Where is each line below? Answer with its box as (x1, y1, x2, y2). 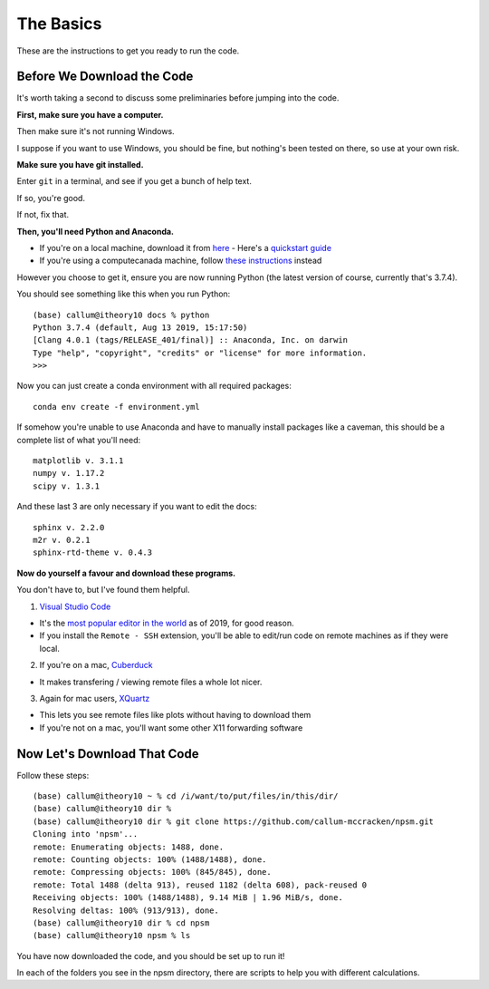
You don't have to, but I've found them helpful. (16, 585, 190, 596)
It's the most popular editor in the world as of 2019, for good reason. (39, 617, 294, 628)
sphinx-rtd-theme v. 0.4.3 (33, 548, 153, 558)
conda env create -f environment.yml (33, 402, 201, 412)
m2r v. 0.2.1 (33, 535, 91, 545)
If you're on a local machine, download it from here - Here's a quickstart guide (39, 242, 332, 253)
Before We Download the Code (16, 69, 194, 84)
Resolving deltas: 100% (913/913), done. (33, 905, 219, 916)
